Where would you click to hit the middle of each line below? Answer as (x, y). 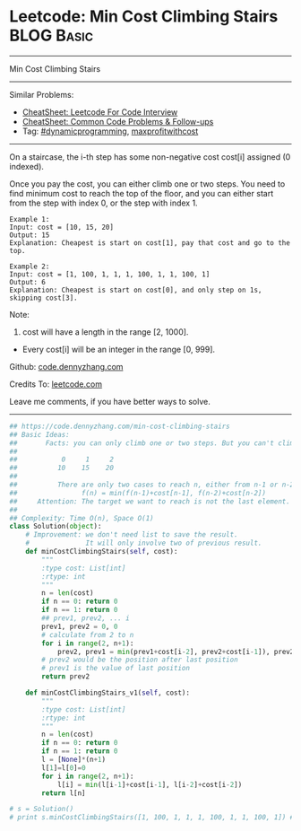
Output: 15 (30, 235)
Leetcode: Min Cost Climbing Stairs (144, 17)
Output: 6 (28, 282)
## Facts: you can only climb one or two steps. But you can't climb (154, 443)
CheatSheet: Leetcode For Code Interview (100, 112)
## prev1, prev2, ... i (86, 618)
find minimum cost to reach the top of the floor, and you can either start (142, 193)
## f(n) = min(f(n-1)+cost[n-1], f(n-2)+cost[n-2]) (138, 493)
